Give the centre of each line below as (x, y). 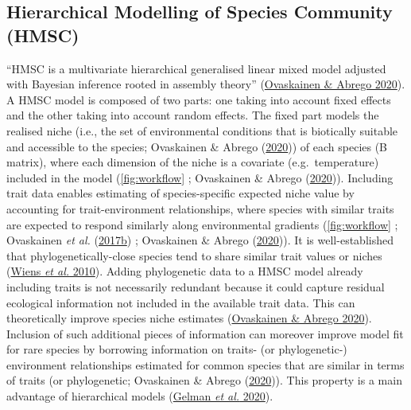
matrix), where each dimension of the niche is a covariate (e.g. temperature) (193, 162)
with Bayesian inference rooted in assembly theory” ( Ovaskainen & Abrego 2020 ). (206, 84)
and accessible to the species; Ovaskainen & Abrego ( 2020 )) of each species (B (197, 146)
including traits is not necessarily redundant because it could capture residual (196, 286)
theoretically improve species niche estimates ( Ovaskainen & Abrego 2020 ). (189, 318)
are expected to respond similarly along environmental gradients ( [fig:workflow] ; (202, 224)
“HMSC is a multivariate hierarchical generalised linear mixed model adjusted (196, 68)
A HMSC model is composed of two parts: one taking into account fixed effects (199, 99)
